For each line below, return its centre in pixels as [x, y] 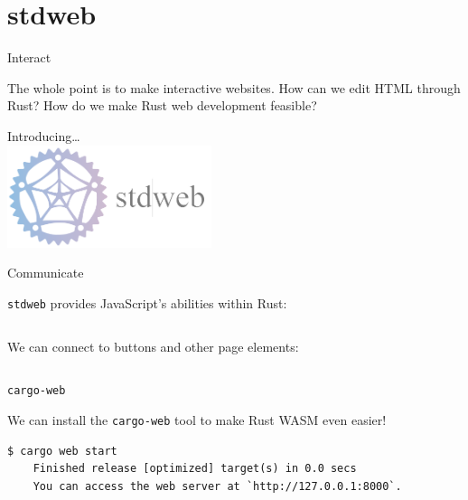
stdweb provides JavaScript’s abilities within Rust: [147, 303]
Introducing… [44, 135]
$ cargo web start [62, 451]
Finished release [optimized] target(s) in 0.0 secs [195, 469]
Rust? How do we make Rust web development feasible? [162, 105]
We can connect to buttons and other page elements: [153, 346]
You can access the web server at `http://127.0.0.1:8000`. [217, 486]
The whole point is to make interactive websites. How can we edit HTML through [234, 87]
